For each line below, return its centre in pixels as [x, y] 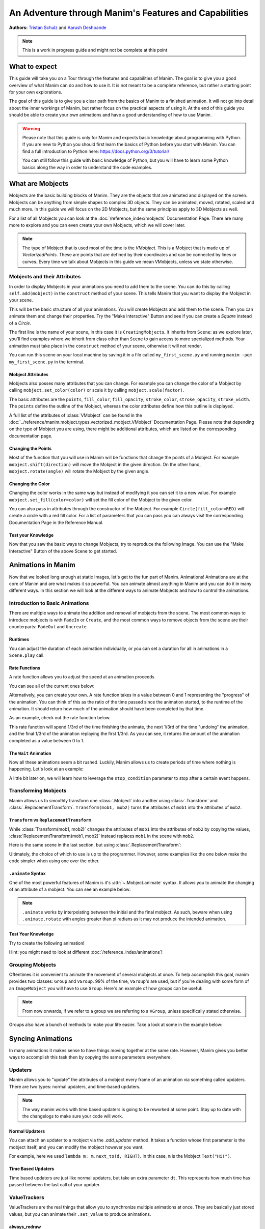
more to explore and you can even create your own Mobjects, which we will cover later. [97, 225]
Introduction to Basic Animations [49, 603]
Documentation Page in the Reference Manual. [56, 522]
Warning [31, 128]
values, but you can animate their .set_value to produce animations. [80, 1214]
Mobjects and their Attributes [45, 277]
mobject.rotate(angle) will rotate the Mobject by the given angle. [79, 471]
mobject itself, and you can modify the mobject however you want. [77, 1147]
